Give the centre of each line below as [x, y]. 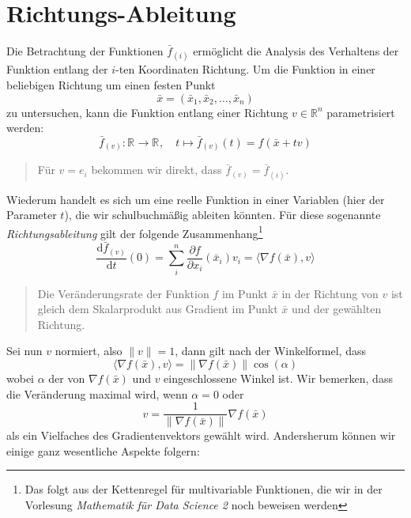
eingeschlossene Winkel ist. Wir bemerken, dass [278, 378]
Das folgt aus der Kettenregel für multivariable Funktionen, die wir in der [204, 489]
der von [67, 378]
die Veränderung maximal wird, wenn [97, 393]
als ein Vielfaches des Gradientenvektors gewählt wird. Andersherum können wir [201, 435]
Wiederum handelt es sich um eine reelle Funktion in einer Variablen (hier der [196, 199]
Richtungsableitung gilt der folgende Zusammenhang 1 [135, 232]
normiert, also [89, 351]
